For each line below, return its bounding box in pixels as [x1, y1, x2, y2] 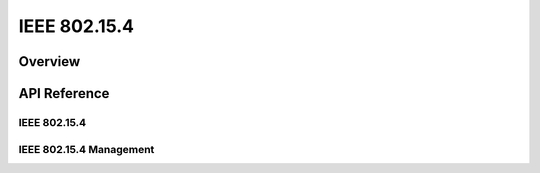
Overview [18, 53, 81, 70]
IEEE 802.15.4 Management [18, 142, 155, 156]
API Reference [18, 85, 110, 102]
